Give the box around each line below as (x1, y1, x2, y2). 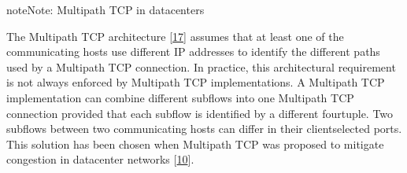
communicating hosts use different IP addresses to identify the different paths (6, 43, 380, 60)
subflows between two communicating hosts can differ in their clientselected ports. (6, 120, 402, 137)
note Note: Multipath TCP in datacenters (6, 2, 205, 17)
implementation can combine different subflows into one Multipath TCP (6, 89, 354, 105)
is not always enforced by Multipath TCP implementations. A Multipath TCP (6, 74, 385, 90)
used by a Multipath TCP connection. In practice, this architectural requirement (6, 58, 396, 75)
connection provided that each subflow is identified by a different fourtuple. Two (6, 105, 394, 121)
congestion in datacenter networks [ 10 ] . (6, 151, 194, 167)
